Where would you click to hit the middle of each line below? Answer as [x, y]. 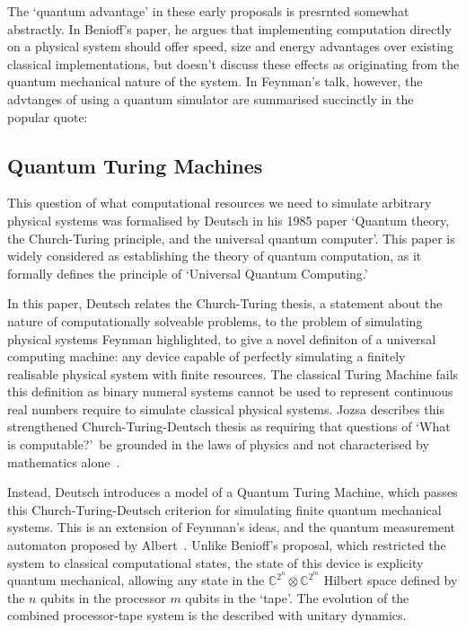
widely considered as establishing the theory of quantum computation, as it [215, 256]
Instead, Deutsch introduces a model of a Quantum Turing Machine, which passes [233, 492]
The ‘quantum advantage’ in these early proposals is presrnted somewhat [208, 11]
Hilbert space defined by [391, 580]
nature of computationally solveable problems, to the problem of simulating [215, 320]
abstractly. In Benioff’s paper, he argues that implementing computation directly [229, 28]
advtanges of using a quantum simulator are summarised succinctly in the [211, 98]
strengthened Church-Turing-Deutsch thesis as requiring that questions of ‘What [229, 426]
